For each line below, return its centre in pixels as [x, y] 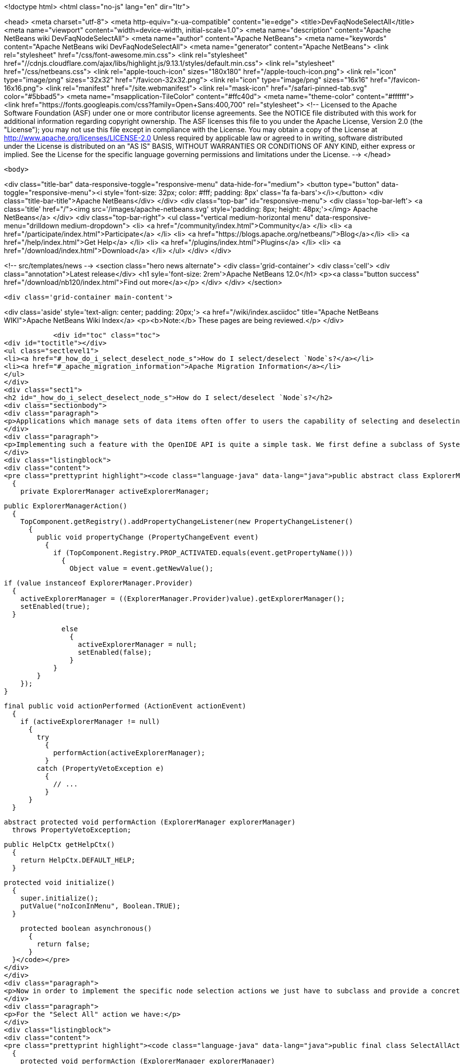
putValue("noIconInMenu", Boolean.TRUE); [100, 906]
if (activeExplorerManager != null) [90, 722]
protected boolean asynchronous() [86, 928]
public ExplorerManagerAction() [66, 506]
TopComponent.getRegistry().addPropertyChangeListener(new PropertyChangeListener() [187, 522]
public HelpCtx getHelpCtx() [59, 844]
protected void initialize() [59, 883]
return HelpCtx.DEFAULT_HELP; [78, 860]
